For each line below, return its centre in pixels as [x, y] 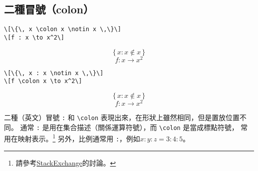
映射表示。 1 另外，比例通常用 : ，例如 [79, 138]
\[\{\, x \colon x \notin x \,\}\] [63, 29]
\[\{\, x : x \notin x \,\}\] [54, 73]
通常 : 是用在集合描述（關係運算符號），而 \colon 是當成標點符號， [129, 127]
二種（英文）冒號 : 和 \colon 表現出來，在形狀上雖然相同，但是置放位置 [122, 117]
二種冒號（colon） [49, 9]
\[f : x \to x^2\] [34, 37]
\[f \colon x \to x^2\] [43, 81]
